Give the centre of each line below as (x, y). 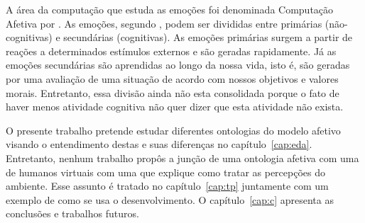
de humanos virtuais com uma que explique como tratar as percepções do (165, 172)
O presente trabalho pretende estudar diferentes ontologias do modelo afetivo (173, 130)
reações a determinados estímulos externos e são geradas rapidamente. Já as (171, 51)
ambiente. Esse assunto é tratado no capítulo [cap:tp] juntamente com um (167, 186)
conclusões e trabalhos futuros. (72, 213)
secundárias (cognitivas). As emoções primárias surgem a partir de (208, 37)
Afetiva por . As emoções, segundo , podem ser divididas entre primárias (164, 23)
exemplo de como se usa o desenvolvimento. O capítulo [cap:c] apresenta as (170, 199)
